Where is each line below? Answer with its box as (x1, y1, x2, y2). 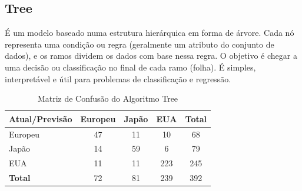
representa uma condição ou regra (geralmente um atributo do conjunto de (5, 38, 274, 50)
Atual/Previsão (9, 112, 72, 125)
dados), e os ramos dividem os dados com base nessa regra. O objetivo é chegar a (5, 49, 297, 62)
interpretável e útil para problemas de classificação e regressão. (5, 72, 231, 85)
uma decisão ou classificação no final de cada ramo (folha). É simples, (5, 61, 256, 73)
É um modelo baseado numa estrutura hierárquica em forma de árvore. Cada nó (5, 26, 294, 39)
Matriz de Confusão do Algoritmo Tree (37, 92, 178, 105)
